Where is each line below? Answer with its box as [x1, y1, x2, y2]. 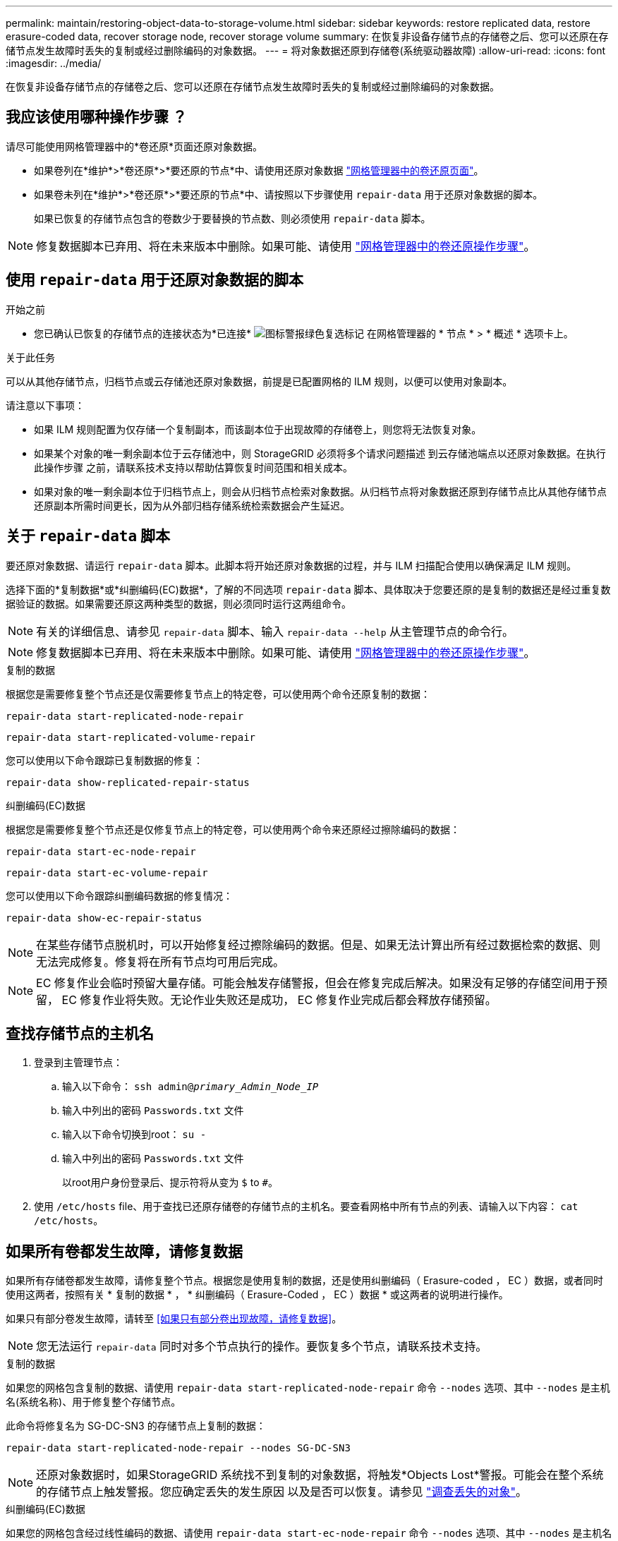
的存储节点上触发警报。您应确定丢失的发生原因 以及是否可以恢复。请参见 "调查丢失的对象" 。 [36, 1485, 528, 1499]
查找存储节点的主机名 [6, 1024, 154, 1042]
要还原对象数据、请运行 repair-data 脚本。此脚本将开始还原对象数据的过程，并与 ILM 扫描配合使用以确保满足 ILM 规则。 [6, 559, 576, 572]
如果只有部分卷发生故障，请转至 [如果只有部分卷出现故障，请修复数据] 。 [6, 1312, 342, 1325]
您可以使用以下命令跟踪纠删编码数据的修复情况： [6, 889, 233, 902]
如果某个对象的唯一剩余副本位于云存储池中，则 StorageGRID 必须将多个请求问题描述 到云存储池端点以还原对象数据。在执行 [34, 447, 606, 459]
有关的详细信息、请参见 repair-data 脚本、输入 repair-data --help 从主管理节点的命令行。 [36, 624, 514, 639]
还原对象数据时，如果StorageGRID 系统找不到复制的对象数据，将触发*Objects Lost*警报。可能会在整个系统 [36, 1468, 604, 1482]
